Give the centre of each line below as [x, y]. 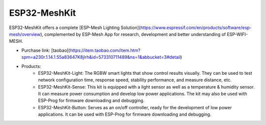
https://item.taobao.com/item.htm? [105, 50]
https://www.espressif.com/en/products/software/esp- [196, 28]
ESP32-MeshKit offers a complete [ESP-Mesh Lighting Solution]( [75, 28]
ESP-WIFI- [237, 34]
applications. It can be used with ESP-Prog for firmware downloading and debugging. [125, 114]
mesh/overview [25, 34]
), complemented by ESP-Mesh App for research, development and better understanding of [133, 34]
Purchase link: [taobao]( [46, 50]
